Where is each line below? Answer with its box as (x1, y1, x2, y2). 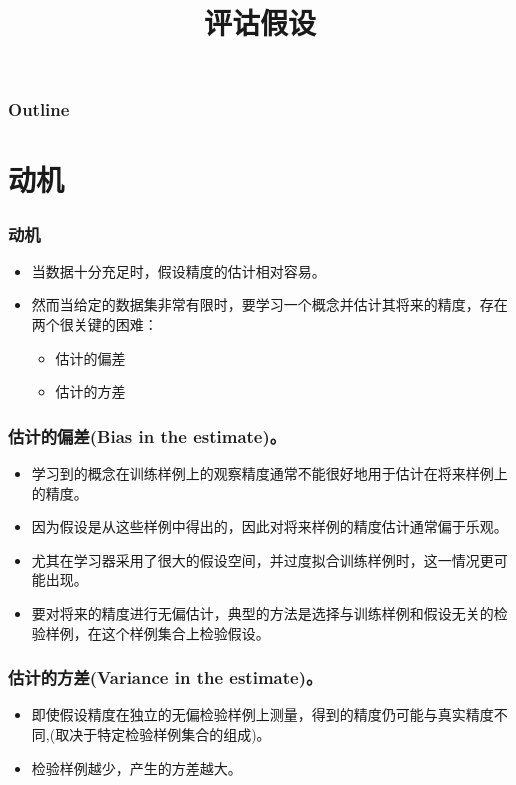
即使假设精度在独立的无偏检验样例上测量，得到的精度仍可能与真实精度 (31, 704, 494, 725)
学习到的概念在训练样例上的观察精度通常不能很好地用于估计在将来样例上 (31, 463, 508, 484)
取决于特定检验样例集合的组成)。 (55, 724, 271, 745)
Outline (8, 97, 70, 122)
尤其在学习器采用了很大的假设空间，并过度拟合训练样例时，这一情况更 (31, 549, 494, 570)
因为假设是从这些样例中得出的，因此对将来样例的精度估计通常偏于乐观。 (31, 516, 508, 537)
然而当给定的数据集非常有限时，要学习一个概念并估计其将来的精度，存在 (31, 294, 508, 315)
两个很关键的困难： (31, 314, 158, 335)
